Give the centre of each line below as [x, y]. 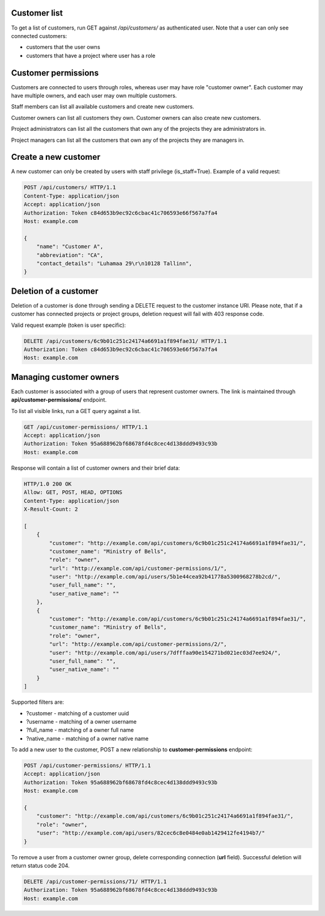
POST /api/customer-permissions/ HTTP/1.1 [87, 766]
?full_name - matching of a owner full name [80, 730]
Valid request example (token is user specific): [69, 325]
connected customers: [39, 36]
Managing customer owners [65, 377]
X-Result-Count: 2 [51, 509]
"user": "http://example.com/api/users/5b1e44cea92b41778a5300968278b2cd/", [165, 577]
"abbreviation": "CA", [70, 255]
